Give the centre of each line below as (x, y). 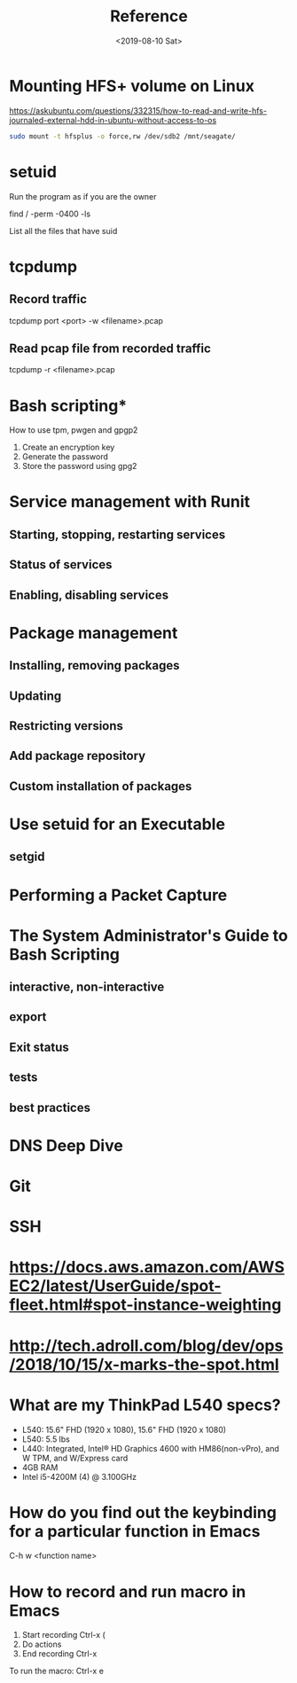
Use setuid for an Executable (117, 824)
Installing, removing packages (94, 665)
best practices (50, 1107)
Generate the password (65, 457)
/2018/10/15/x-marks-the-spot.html (144, 1364)
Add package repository (78, 756)
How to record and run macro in (128, 1591)
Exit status (39, 1047)
